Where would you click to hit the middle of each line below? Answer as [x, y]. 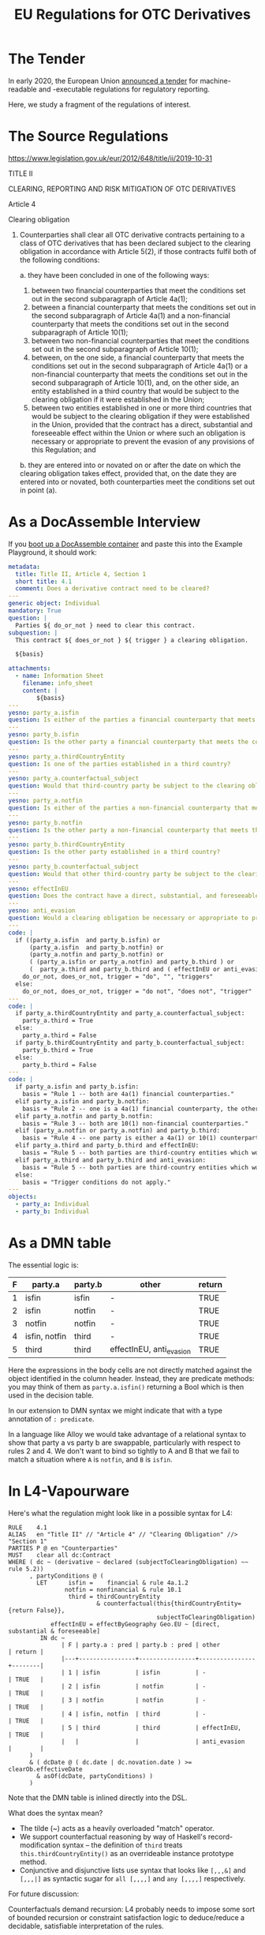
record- [220, 1837]
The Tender [47, 59]
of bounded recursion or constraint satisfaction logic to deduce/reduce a [127, 1918]
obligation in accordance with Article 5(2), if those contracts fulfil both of [138, 251]
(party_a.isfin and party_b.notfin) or [96, 947]
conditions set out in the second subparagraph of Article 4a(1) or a [140, 365]
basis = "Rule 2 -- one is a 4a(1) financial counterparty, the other [141, 1109]
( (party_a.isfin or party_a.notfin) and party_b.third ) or [132, 962]
